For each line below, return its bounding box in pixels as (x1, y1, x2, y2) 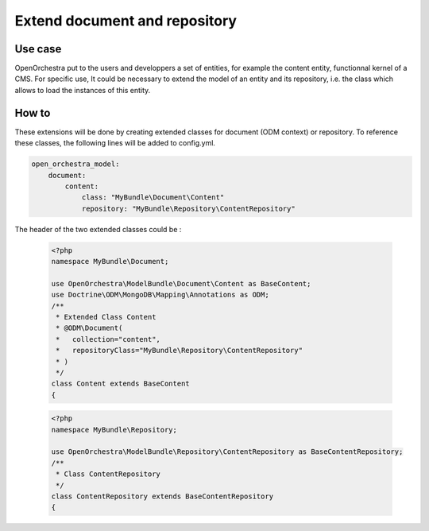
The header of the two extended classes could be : (14, 224, 182, 234)
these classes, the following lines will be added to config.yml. (14, 138, 216, 148)
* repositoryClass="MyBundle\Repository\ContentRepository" (56, 346, 303, 355)
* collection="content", (56, 335, 160, 343)
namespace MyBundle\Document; (51, 257, 169, 266)
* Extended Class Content (56, 312, 157, 321)
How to (14, 106, 51, 119)
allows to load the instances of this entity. (14, 85, 151, 95)
